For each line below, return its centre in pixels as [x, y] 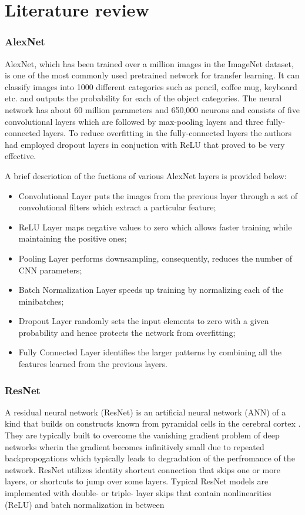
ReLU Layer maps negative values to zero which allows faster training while [155, 227]
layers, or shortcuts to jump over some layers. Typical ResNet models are [137, 481]
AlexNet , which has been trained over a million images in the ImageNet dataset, [149, 63]
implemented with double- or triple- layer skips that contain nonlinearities [138, 493]
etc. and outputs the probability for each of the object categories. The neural [143, 98]
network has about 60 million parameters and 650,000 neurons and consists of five [152, 109]
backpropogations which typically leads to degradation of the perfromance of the [150, 458]
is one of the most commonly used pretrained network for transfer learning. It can [152, 75]
